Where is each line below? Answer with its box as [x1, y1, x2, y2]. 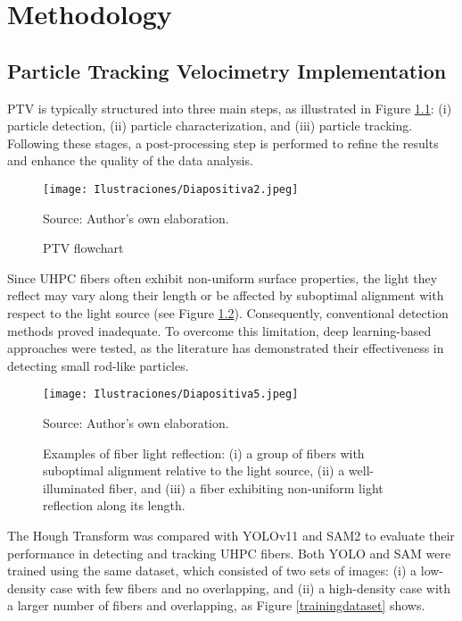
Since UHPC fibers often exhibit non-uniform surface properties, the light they [7, 268, 438, 287]
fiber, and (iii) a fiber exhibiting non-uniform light [108, 478, 384, 497]
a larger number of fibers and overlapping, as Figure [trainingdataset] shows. [7, 596, 425, 615]
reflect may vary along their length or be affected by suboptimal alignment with [7, 286, 444, 305]
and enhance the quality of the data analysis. [7, 151, 253, 170]
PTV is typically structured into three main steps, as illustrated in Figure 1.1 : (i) [7, 98, 452, 117]
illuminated [43, 478, 105, 497]
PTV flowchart [43, 239, 124, 257]
